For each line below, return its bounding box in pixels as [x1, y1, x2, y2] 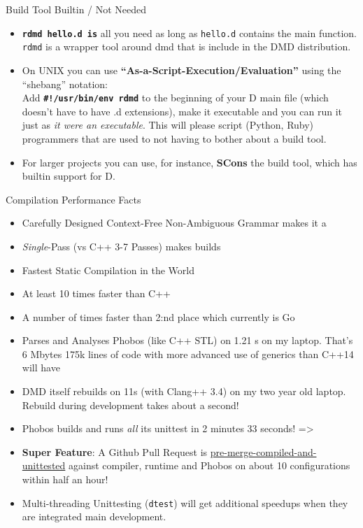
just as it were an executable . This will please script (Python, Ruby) [22, 117, 314, 132]
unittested [22, 458, 66, 473]
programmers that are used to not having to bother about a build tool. [22, 131, 327, 145]
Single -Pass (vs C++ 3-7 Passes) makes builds [22, 238, 221, 253]
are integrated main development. [22, 509, 166, 524]
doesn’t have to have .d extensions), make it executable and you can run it [22, 104, 342, 118]
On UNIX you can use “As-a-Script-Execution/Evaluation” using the [22, 62, 341, 77]
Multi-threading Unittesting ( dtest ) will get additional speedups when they [22, 495, 348, 510]
